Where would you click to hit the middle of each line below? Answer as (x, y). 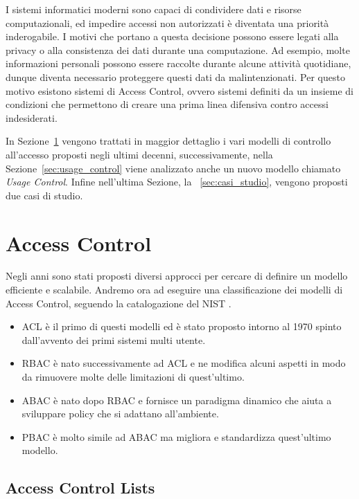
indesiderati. (32, 117)
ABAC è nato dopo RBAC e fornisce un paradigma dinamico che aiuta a (177, 400)
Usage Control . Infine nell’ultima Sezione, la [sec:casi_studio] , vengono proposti (177, 182)
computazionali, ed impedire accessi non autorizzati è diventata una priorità (167, 22)
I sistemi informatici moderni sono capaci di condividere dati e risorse (154, 9)
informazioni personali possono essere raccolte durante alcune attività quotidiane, (178, 63)
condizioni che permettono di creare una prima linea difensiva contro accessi (167, 104)
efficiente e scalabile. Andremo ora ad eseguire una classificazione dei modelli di (174, 290)
